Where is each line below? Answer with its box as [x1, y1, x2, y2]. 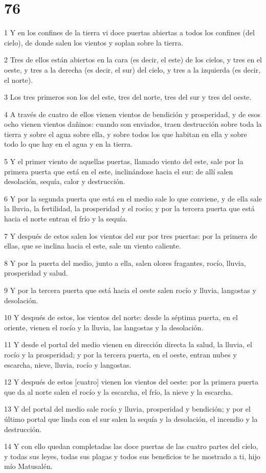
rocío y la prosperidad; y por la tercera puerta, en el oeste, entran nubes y [4, 349, 237, 359]
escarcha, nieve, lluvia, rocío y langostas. [4, 359, 131, 370]
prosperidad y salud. [4, 267, 68, 278]
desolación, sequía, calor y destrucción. [4, 176, 125, 187]
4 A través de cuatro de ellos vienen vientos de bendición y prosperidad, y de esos [4, 108, 261, 119]
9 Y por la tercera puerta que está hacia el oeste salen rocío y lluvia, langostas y [4, 285, 256, 295]
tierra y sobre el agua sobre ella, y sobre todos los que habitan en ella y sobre [4, 128, 247, 139]
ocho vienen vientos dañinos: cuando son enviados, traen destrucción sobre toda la [4, 119, 262, 129]
